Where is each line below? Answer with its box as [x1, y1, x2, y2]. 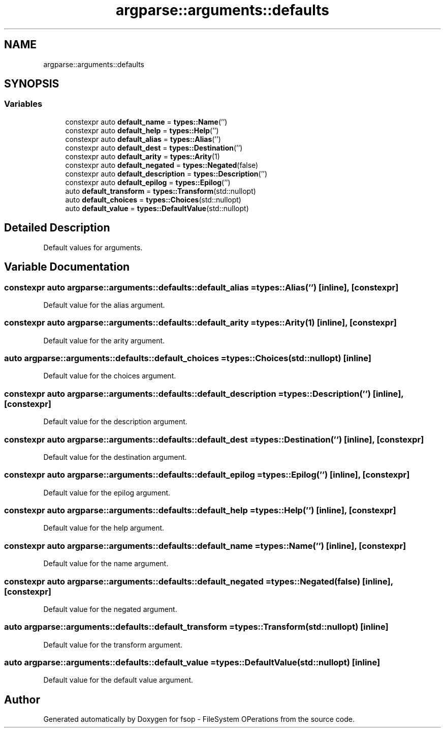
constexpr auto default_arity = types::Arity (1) [65, 152, 220, 161]
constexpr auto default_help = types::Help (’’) [65, 126, 219, 135]
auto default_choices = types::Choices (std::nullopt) [65, 195, 241, 204]
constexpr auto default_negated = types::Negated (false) [65, 160, 259, 169]
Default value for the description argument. [43, 417, 187, 426]
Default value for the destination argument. [43, 452, 187, 461]
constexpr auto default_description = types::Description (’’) [65, 169, 268, 178]
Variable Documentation [4, 260, 130, 274]
